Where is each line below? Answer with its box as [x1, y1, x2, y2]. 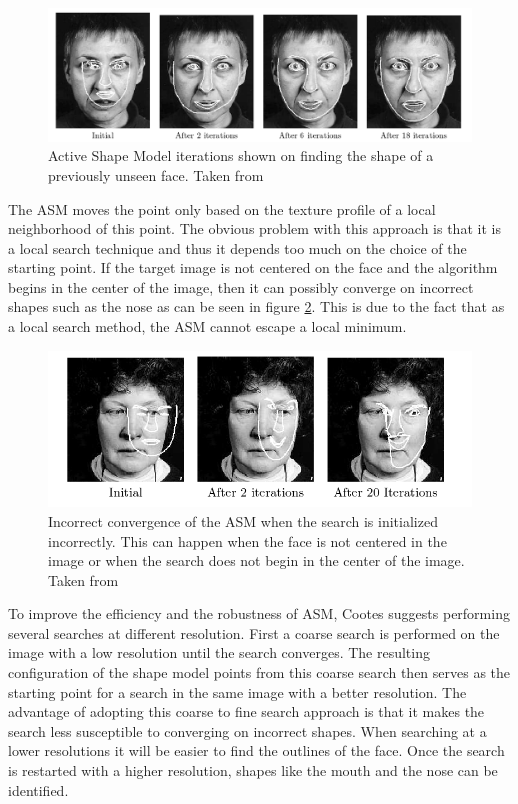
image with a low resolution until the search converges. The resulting [8, 642, 430, 663]
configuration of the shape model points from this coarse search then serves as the [8, 662, 511, 683]
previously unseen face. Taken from [48, 164, 264, 185]
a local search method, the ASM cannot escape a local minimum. [8, 316, 407, 337]
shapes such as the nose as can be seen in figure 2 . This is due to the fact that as [8, 296, 505, 317]
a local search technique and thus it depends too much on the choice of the [8, 237, 467, 258]
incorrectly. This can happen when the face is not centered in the [48, 530, 447, 551]
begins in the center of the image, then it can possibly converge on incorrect [8, 276, 474, 297]
